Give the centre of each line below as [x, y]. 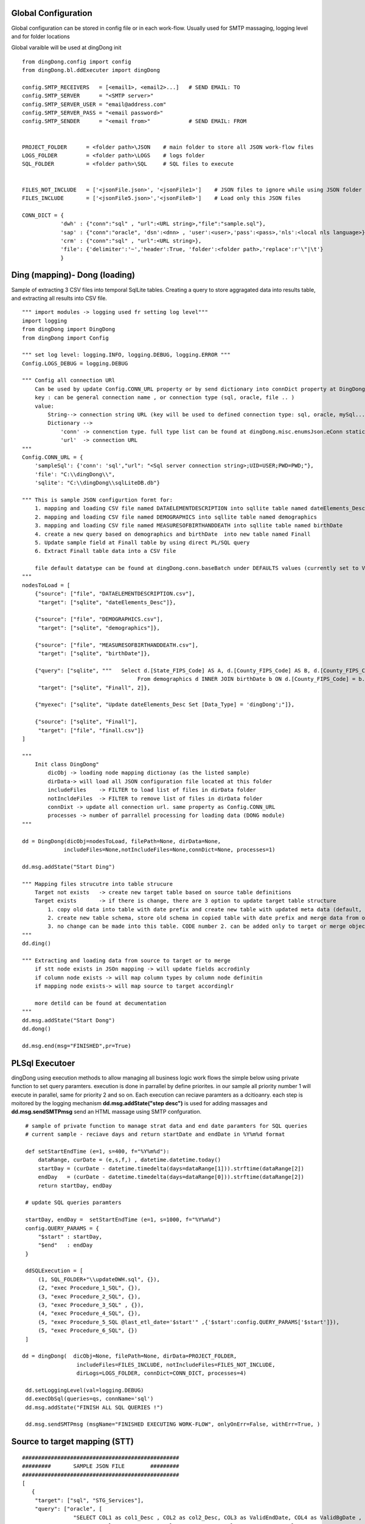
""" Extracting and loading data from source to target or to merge [126, 961]
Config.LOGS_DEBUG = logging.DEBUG [75, 363]
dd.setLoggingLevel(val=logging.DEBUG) [85, 1390]
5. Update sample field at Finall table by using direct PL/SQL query [142, 542]
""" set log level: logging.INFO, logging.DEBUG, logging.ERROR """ [126, 355]
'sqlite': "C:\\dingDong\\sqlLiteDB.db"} [97, 483]
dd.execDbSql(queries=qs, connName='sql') [89, 1399]
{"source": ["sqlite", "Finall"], [86, 722]
